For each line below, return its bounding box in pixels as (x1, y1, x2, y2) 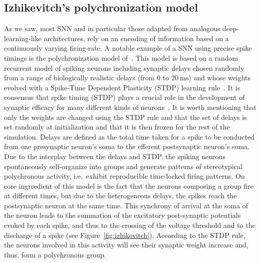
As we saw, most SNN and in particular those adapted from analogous (4, 23, 220, 34)
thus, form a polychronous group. (4, 249, 106, 259)
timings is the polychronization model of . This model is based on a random (4, 52, 238, 63)
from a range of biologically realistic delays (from (4, 72, 155, 83)
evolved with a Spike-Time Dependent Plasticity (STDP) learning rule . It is (4, 82, 240, 92)
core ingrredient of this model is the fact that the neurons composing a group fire (4, 180, 253, 191)
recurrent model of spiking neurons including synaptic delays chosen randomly (4, 62, 244, 73)
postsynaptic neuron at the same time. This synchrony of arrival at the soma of (4, 200, 248, 210)
